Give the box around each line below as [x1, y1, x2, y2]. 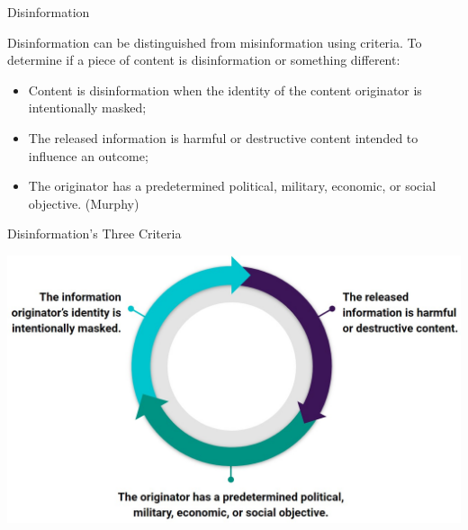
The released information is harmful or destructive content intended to [28, 128, 418, 147]
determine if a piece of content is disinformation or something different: [7, 50, 400, 69]
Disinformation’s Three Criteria [7, 224, 182, 243]
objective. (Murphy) [28, 193, 139, 212]
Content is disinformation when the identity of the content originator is [28, 80, 422, 99]
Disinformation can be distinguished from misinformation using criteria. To [7, 32, 422, 51]
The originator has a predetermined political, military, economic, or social [28, 176, 436, 195]
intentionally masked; [28, 98, 147, 117]
